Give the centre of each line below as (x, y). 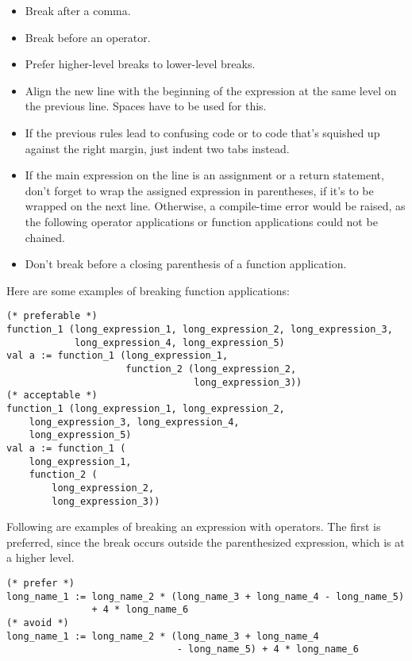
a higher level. (40, 557)
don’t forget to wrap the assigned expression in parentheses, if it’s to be (199, 190)
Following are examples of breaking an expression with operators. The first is (194, 526)
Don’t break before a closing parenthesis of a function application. (186, 264)
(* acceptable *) (52, 396)
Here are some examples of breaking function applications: (148, 290)
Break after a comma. (78, 10)
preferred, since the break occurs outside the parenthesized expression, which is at (206, 542)
